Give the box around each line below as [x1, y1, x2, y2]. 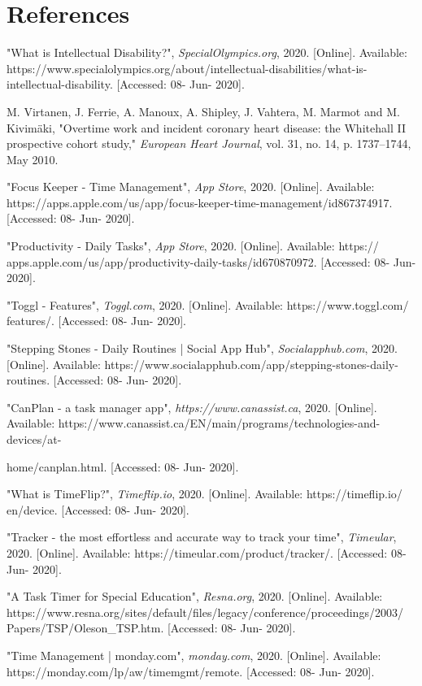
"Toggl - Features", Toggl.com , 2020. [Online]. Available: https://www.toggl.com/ [7, 296, 409, 313]
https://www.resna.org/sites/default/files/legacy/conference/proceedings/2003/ [7, 603, 403, 620]
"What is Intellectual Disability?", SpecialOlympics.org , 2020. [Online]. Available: [7, 44, 407, 61]
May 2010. [7, 150, 59, 167]
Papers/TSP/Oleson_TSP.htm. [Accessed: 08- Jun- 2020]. [7, 619, 296, 636]
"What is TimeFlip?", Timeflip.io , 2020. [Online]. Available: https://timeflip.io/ [7, 485, 402, 502]
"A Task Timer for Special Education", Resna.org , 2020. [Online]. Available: [7, 588, 383, 605]
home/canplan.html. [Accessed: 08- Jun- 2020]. [7, 458, 239, 475]
